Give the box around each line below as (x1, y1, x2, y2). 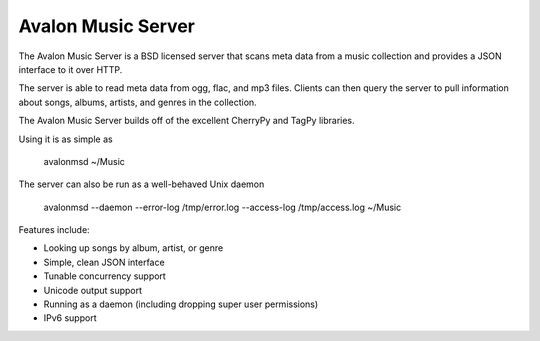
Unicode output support (43, 284, 143, 296)
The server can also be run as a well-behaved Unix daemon (18, 178, 265, 190)
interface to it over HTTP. (18, 63, 123, 75)
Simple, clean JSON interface (43, 256, 165, 268)
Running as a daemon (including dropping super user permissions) (43, 298, 319, 310)
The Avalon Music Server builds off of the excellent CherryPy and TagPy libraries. (18, 115, 355, 127)
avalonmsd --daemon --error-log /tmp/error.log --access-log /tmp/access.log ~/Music (43, 201, 402, 213)
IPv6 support (43, 312, 97, 324)
